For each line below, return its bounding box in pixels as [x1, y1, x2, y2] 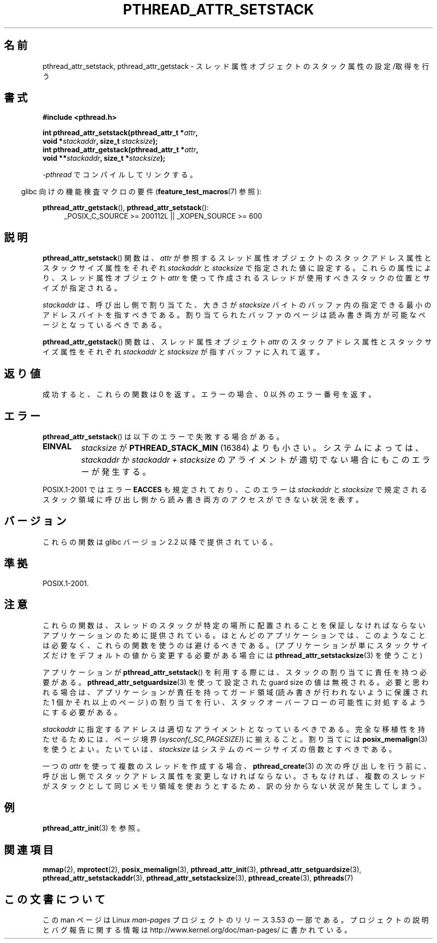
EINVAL [42, 441, 72, 451]
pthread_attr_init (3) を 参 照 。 [42, 824, 144, 833]
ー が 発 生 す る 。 [81, 466, 151, 477]
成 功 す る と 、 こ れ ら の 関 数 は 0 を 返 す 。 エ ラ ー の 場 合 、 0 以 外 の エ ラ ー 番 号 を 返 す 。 [42, 390, 376, 399]
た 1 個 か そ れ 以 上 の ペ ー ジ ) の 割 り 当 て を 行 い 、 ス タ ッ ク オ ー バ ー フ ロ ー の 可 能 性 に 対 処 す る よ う [42, 697, 426, 706]
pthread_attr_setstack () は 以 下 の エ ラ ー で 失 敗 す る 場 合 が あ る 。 [42, 432, 284, 441]
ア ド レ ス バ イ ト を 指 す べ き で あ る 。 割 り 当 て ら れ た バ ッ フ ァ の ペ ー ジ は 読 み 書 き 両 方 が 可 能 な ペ [42, 311, 426, 319]
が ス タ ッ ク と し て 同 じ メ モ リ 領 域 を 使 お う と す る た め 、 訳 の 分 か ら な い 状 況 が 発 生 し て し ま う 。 [42, 781, 426, 790]
